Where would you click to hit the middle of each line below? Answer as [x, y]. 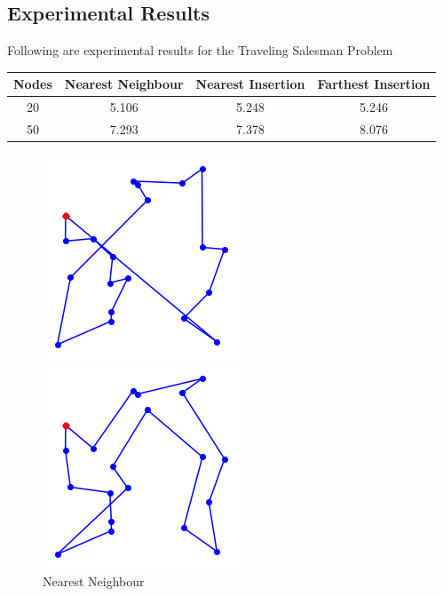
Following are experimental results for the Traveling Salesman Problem [200, 50]
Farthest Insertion [374, 84]
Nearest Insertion [250, 84]
